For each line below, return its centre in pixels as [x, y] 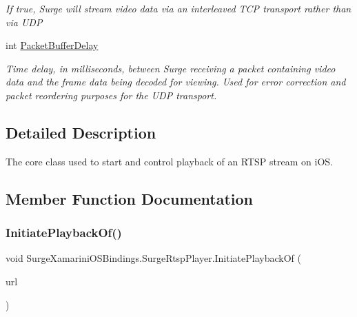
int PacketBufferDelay [52, 45]
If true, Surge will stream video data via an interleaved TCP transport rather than [178, 8]
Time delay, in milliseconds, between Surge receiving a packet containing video [171, 68]
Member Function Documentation [130, 198]
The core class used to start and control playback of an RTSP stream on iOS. [169, 161]
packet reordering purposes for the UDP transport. [111, 95]
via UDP [24, 22]
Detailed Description [81, 132]
